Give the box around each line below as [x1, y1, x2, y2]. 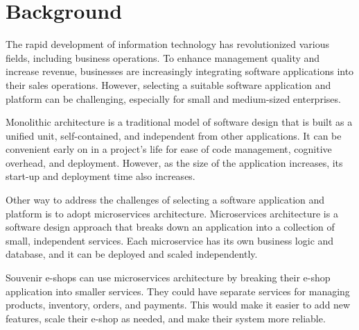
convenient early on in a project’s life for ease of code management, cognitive [6, 142, 332, 156]
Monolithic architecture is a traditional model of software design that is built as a [6, 115, 353, 129]
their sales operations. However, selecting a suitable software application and [6, 77, 331, 92]
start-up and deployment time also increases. [6, 169, 195, 183]
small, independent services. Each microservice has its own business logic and [6, 233, 334, 247]
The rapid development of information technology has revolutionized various [6, 37, 330, 51]
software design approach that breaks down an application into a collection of [6, 220, 335, 234]
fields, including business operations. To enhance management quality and [6, 50, 320, 65]
